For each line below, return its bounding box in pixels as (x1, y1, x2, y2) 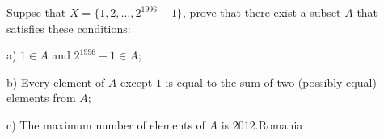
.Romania (255, 116, 303, 133)
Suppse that (6, 4, 66, 20)
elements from (6, 89, 76, 106)
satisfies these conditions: (6, 19, 131, 36)
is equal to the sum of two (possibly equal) (165, 73, 377, 90)
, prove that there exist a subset (183, 4, 341, 20)
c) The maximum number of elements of (6, 116, 205, 133)
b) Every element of (6, 73, 105, 90)
